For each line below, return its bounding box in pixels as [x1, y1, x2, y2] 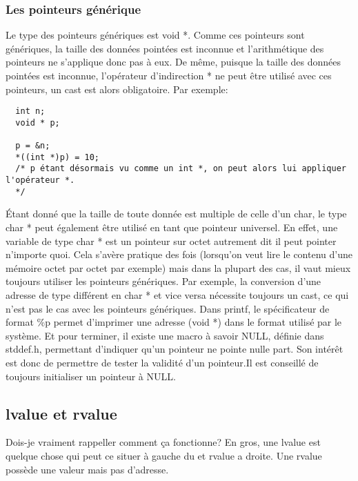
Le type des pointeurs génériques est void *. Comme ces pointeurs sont [6, 28, 305, 42]
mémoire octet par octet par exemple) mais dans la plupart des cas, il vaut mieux [6, 260, 351, 275]
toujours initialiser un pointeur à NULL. [6, 369, 176, 383]
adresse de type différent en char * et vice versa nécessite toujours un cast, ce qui [6, 288, 349, 302]
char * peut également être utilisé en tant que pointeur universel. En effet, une [6, 220, 338, 235]
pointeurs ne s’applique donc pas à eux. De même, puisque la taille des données [6, 55, 341, 69]
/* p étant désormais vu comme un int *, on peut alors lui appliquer [15, 164, 346, 174]
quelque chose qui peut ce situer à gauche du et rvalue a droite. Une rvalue [6, 448, 322, 462]
